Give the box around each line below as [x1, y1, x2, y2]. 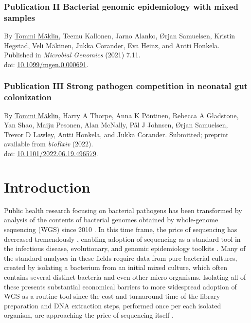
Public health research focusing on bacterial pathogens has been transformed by [4, 205, 242, 215]
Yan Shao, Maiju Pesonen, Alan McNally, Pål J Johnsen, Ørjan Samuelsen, [4, 120, 228, 130]
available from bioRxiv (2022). [4, 139, 93, 149]
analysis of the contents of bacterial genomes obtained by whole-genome [4, 215, 218, 225]
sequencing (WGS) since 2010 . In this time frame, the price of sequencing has [4, 224, 237, 234]
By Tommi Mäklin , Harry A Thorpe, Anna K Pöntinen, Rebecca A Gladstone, [4, 110, 239, 120]
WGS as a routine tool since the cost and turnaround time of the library [4, 291, 220, 301]
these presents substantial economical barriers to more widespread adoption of [4, 281, 237, 291]
